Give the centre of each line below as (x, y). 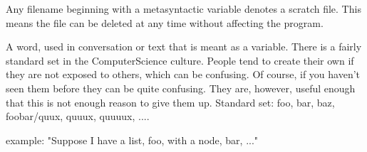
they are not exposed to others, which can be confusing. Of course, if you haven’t (183, 74)
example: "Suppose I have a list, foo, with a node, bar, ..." (132, 140)
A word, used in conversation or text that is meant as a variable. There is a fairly (184, 47)
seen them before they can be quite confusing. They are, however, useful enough (181, 88)
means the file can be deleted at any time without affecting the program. (165, 22)
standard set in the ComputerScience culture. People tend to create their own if (180, 60)
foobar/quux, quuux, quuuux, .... (78, 116)
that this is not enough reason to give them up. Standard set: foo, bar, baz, (170, 102)
